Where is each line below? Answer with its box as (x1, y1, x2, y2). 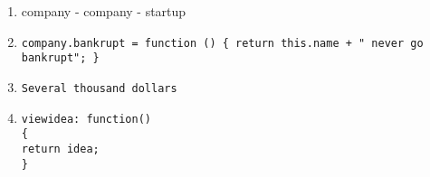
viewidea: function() (21, 112, 151, 126)
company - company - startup (21, 2, 186, 20)
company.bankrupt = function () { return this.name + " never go (21, 36, 424, 50)
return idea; (21, 142, 100, 155)
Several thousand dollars (21, 81, 177, 95)
